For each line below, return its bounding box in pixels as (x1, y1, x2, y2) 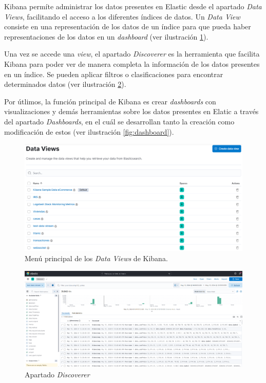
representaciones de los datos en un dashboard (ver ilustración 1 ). (4, 31, 208, 42)
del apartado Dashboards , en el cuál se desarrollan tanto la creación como (4, 116, 235, 126)
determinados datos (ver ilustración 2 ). (4, 79, 126, 89)
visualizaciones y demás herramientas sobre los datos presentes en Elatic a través (4, 106, 259, 117)
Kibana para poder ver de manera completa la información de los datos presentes (4, 58, 260, 69)
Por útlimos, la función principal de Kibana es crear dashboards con (4, 96, 216, 106)
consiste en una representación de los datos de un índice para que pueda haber (4, 21, 251, 32)
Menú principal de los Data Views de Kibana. (25, 252, 168, 263)
